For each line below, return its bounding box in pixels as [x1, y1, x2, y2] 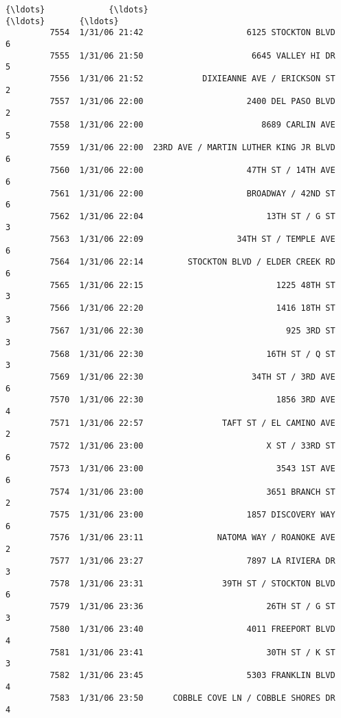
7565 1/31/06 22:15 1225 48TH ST [49, 280, 335, 290]
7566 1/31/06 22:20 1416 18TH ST [49, 303, 335, 314]
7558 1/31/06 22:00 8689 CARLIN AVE [49, 119, 335, 130]
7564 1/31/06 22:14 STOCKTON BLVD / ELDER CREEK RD [49, 257, 335, 267]
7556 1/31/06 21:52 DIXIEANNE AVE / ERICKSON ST [49, 73, 335, 83]
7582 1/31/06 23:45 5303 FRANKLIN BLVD [49, 670, 335, 681]
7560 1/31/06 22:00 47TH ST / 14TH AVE [49, 165, 335, 176]
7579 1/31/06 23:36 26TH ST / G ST [49, 602, 335, 612]
